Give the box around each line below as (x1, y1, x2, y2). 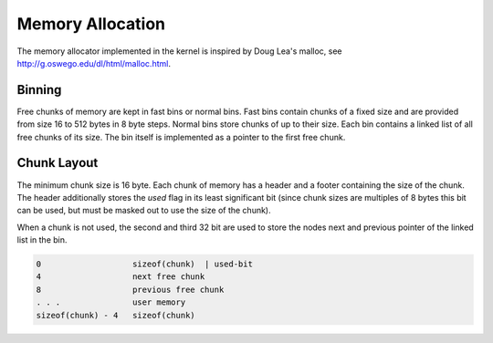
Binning (16, 82, 62, 98)
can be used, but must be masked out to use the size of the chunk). (16, 205, 271, 216)
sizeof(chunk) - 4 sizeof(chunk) (36, 310, 195, 320)
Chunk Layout (16, 155, 99, 171)
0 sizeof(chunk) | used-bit (36, 259, 253, 269)
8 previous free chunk (36, 284, 225, 295)
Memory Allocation (16, 14, 166, 34)
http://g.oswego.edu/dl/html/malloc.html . (16, 57, 171, 68)
